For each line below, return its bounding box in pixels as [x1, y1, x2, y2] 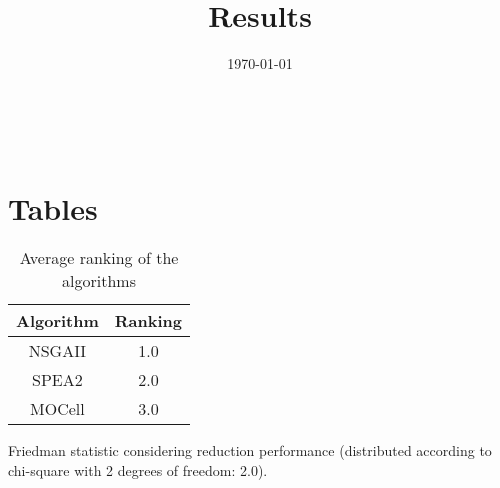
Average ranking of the [19, 246, 179, 270]
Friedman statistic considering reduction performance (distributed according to [8, 440, 492, 461]
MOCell [30, 397, 85, 421]
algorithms [62, 269, 136, 293]
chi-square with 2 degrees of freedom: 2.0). [8, 460, 268, 481]
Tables [8, 187, 98, 228]
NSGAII [28, 339, 87, 363]
